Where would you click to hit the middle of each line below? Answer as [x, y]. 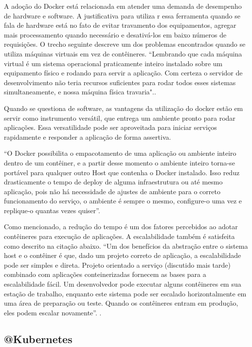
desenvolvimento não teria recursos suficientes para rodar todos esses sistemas [120, 82]
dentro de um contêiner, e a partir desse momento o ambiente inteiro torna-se [119, 162]
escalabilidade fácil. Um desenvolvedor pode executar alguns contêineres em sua [123, 284]
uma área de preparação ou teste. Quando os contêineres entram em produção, [121, 303]
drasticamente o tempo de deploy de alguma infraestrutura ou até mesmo [113, 182]
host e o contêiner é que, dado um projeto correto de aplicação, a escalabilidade [123, 255]
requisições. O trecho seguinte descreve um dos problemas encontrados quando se [125, 44]
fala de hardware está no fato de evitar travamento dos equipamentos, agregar [120, 25]
